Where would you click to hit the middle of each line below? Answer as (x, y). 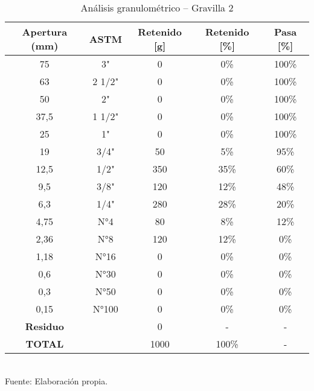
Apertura (45, 32)
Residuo (44, 326)
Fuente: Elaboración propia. (56, 380)
